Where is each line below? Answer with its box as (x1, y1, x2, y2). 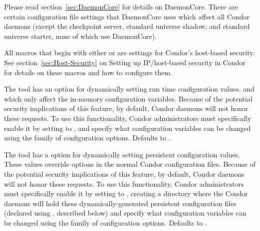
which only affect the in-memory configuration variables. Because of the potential (4, 93, 253, 104)
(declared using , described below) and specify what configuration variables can (4, 208, 247, 218)
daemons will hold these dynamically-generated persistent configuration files (4, 198, 237, 208)
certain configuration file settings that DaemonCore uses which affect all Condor (4, 11, 250, 21)
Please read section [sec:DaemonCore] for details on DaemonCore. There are (4, 1, 238, 11)
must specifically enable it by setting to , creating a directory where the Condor (4, 188, 248, 199)
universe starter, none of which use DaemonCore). (4, 30, 157, 41)
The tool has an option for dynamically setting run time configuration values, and (4, 84, 255, 94)
